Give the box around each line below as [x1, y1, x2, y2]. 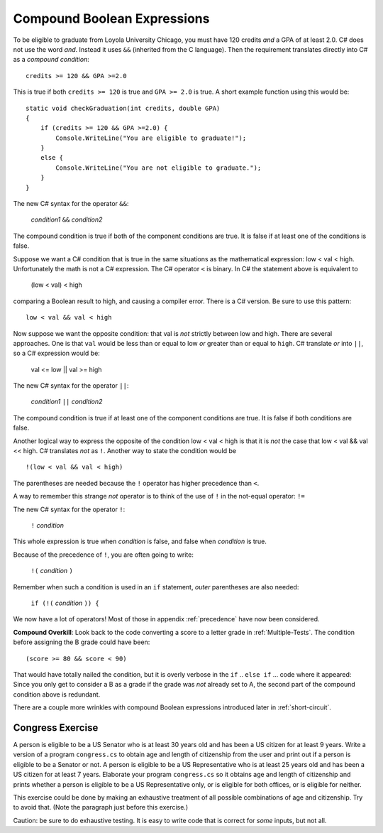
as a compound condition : [13, 55, 90, 64]
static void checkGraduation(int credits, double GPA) [26, 104, 221, 112]
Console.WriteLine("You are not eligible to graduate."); [55, 163, 262, 172]
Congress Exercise [13, 722, 99, 734]
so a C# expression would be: [13, 349, 101, 358]
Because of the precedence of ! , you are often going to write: [13, 550, 194, 559]
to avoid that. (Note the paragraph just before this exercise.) [13, 803, 188, 812]
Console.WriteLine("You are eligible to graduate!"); [55, 134, 247, 142]
